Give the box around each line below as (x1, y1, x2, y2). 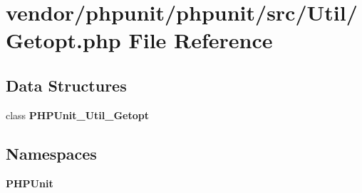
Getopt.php (6, 26, 121, 55)
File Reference (128, 26, 273, 55)
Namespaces (6, 142, 97, 164)
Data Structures (6, 74, 127, 96)
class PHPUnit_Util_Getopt (6, 107, 149, 122)
